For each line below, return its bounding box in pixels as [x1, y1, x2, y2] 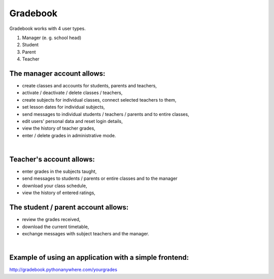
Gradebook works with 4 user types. [9, 25, 86, 32]
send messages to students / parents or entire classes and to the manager [22, 175, 178, 181]
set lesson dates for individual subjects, [22, 104, 105, 110]
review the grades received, [22, 216, 81, 223]
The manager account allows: [9, 69, 106, 78]
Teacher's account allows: [9, 155, 95, 164]
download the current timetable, [22, 224, 89, 230]
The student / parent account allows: [9, 203, 129, 212]
